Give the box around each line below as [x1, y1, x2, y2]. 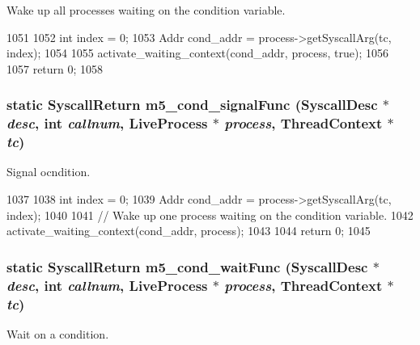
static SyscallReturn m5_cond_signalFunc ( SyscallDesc [6, 95, 378, 115]
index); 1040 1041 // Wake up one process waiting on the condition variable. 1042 [6, 206, 414, 223]
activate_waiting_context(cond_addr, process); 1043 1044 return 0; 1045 [6, 222, 371, 239]
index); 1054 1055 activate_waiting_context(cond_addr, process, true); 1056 [6, 44, 389, 61]
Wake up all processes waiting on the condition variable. [6, 2, 286, 18]
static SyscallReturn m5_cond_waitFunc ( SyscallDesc [6, 256, 368, 276]
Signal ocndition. [6, 163, 91, 180]
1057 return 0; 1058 [6, 60, 104, 77]
